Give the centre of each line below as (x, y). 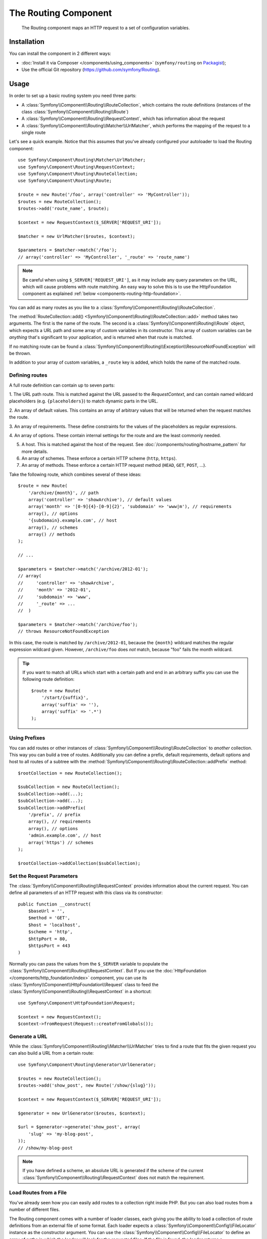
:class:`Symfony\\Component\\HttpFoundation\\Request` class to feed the (84, 984)
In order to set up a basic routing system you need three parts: (73, 96)
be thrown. (20, 353)
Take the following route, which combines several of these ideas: (75, 474)
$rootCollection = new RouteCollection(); (70, 773)
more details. (35, 451)
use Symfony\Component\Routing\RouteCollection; (78, 174)
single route (34, 133)
